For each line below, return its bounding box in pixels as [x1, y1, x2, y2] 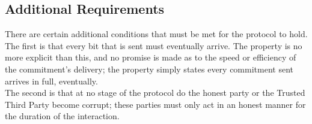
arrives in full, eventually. [5, 74, 98, 87]
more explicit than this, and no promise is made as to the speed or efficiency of [5, 51, 296, 63]
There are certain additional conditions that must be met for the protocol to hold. [5, 28, 308, 40]
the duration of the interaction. [5, 110, 120, 122]
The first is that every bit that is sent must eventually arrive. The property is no [5, 39, 302, 52]
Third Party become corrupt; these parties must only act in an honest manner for [5, 98, 306, 110]
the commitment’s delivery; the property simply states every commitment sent [5, 62, 293, 75]
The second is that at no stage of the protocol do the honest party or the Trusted [5, 86, 305, 99]
